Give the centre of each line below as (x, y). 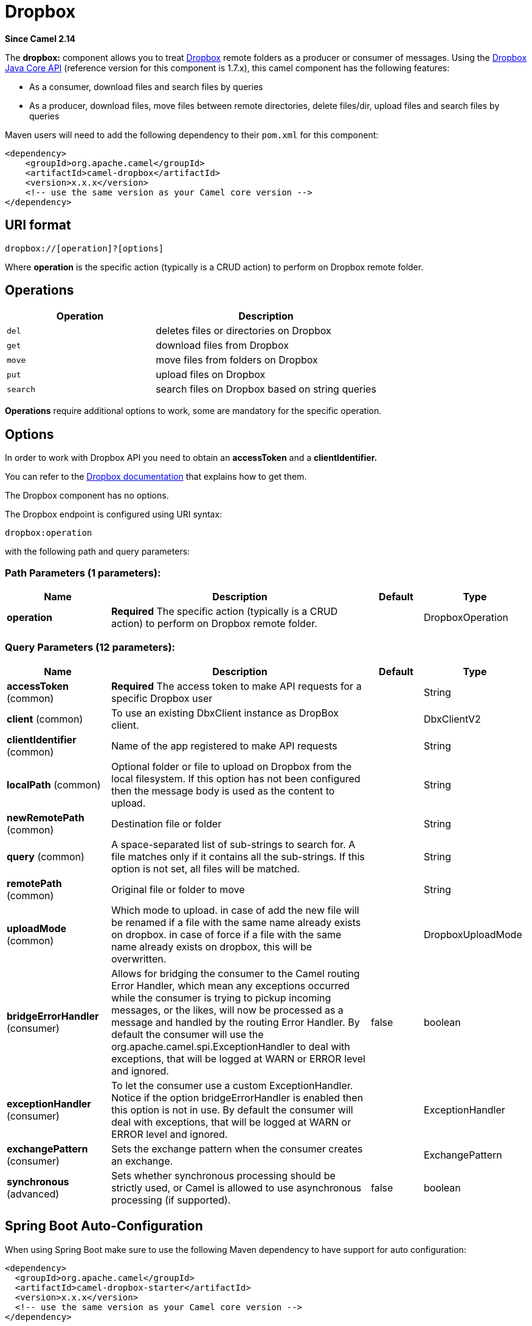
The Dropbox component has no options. (87, 496)
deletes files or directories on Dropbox (244, 331)
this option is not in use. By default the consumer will (232, 1110)
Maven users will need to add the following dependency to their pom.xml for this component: (192, 135)
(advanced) (33, 1194)
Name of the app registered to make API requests (224, 745)
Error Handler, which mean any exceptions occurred (231, 985)
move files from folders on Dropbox (237, 360)
